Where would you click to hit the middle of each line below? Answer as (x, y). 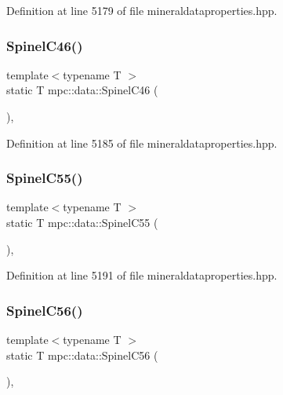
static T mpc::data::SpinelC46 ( (82, 90)
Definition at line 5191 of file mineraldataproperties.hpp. (142, 275)
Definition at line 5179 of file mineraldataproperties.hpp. (142, 10)
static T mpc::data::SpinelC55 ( (82, 222)
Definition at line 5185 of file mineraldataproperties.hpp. (142, 143)
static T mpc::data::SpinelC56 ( (82, 355)
